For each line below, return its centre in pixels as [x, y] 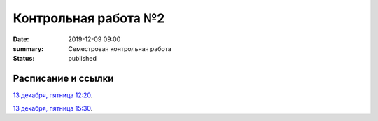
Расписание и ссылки [63, 79]
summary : [28, 48]
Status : [24, 59]
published [83, 59]
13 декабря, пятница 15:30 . [53, 108]
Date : [21, 39]
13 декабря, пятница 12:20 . [53, 95]
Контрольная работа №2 [89, 18]
